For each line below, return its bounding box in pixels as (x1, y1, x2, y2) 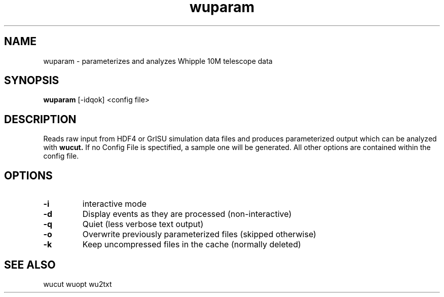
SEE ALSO (4, 258, 56, 271)
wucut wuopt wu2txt (43, 279, 112, 288)
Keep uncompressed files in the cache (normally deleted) (82, 239, 301, 250)
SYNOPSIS (4, 74, 59, 87)
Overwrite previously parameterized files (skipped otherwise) (82, 229, 316, 240)
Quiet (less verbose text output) (82, 219, 204, 230)
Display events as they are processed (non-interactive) (82, 209, 292, 219)
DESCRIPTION (4, 113, 77, 126)
